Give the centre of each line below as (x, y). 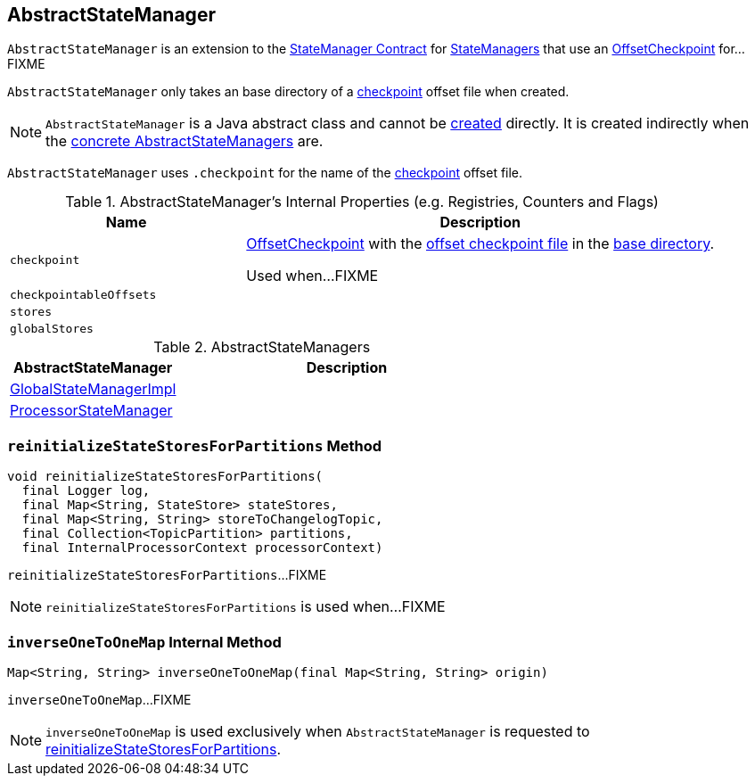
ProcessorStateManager (91, 411)
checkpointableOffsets (83, 295)
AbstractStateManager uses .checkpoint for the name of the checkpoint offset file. (265, 173)
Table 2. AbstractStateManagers (262, 347)
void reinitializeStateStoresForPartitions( (165, 477)
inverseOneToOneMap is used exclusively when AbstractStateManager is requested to (318, 731)
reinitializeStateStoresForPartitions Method (194, 445)
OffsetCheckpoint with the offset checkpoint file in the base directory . (480, 244)
